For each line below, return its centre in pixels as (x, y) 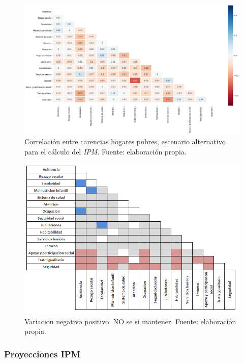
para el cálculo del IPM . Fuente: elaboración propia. (105, 151)
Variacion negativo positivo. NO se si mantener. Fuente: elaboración (130, 321)
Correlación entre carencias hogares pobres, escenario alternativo (125, 141)
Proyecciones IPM (42, 354)
